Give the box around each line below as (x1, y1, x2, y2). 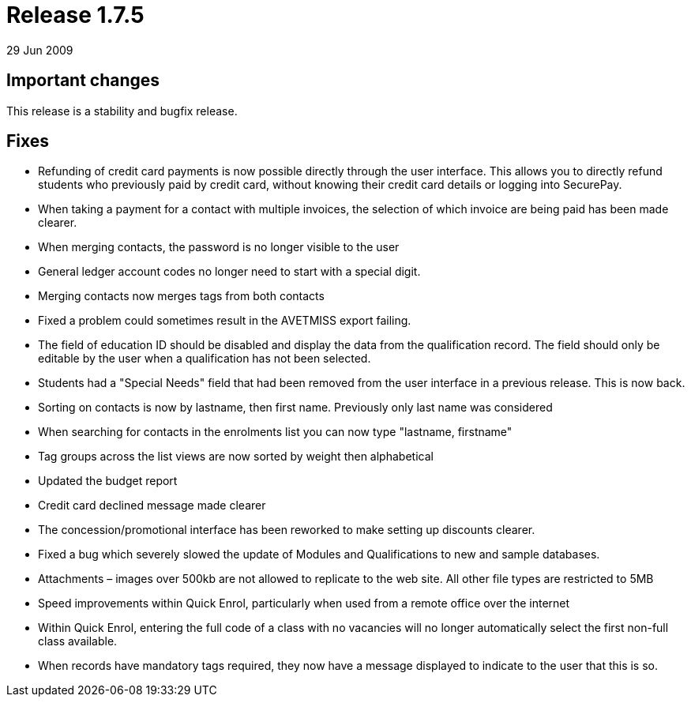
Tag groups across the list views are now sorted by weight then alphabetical (38, 449, 434, 464)
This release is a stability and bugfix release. (6, 103, 238, 118)
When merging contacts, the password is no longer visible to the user (38, 240, 400, 254)
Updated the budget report (38, 474, 178, 488)
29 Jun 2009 (6, 43, 73, 57)
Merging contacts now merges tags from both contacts (38, 289, 325, 303)
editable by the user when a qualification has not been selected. (38, 351, 371, 366)
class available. (38, 634, 118, 648)
